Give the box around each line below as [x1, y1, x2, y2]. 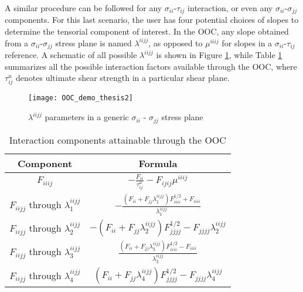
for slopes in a [222, 36, 273, 49]
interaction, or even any [188, 2, 273, 13]
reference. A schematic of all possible [5, 49, 137, 61]
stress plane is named [55, 36, 132, 49]
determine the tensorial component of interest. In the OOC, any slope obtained [5, 25, 289, 38]
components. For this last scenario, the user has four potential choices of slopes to [5, 13, 299, 26]
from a [5, 36, 29, 49]
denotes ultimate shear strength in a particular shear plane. [16, 72, 230, 84]
